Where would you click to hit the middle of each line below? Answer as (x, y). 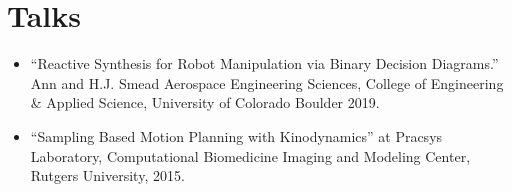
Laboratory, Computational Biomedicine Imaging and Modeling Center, (250, 155)
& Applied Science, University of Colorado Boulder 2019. (205, 102)
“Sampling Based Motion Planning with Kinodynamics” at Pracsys (236, 135)
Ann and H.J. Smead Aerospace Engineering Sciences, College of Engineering (267, 82)
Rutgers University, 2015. (107, 175)
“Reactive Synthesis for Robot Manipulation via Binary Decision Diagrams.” (264, 63)
